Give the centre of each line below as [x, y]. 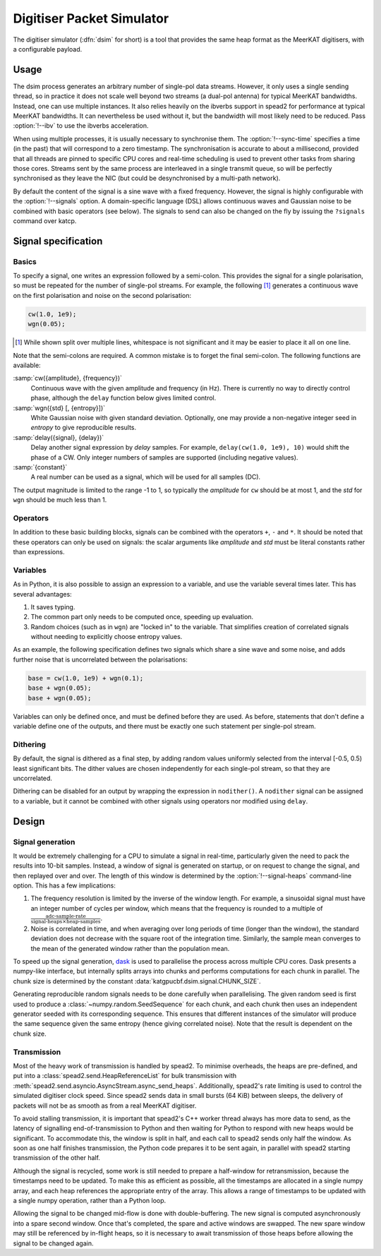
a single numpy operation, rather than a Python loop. [90, 1201]
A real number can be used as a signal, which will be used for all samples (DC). [146, 477]
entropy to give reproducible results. [84, 428]
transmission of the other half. [56, 1158]
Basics [25, 261]
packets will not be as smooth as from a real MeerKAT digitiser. [105, 1106]
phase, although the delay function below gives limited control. [123, 398]
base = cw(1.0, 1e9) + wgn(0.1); [86, 678]
